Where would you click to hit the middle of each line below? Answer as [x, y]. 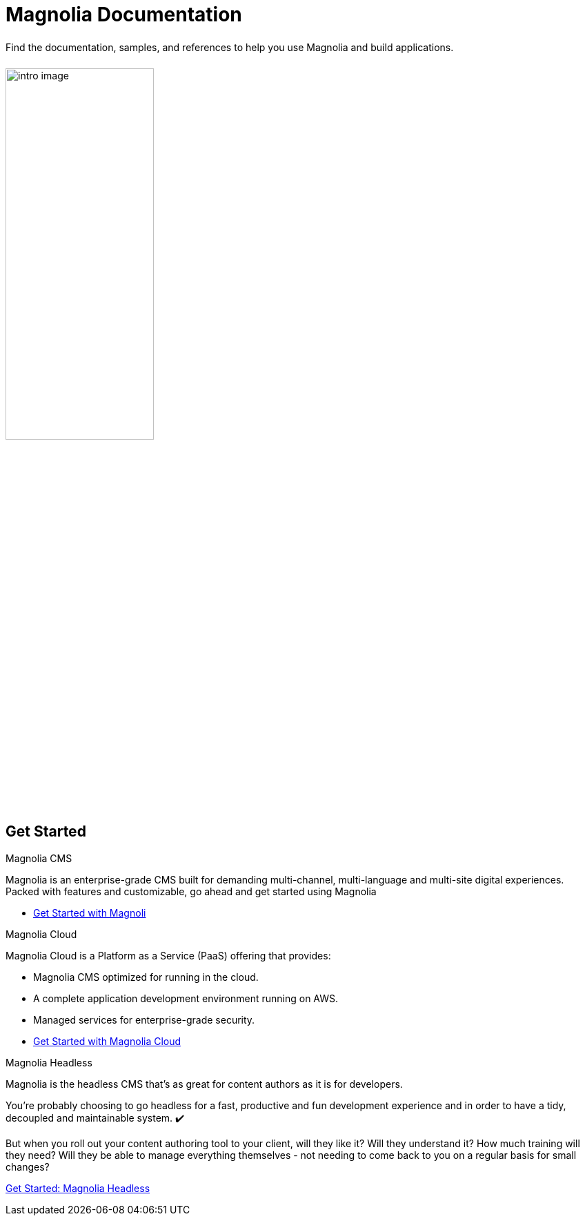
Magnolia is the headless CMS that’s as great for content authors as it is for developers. [204, 1084]
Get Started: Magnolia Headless [78, 1188]
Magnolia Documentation [124, 14]
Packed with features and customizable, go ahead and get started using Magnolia [191, 891]
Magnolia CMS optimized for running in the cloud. [146, 977]
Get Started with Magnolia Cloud [107, 1041]
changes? [28, 1166]
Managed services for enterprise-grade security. [144, 1019]
